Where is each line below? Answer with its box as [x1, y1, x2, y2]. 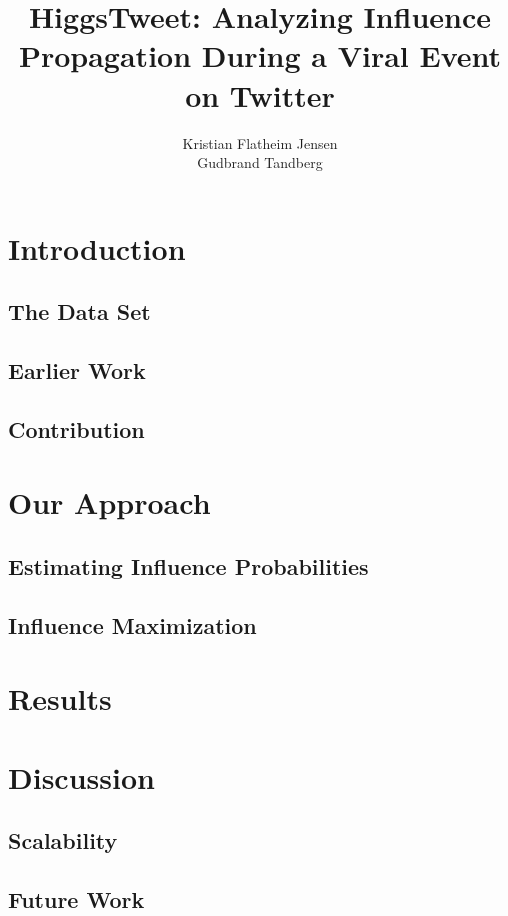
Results [8, 678, 112, 719]
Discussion [8, 756, 155, 797]
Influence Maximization [8, 609, 257, 640]
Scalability [8, 825, 118, 856]
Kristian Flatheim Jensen [182, 132, 338, 153]
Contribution [8, 413, 145, 444]
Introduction [8, 227, 186, 268]
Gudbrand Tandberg [197, 152, 323, 173]
